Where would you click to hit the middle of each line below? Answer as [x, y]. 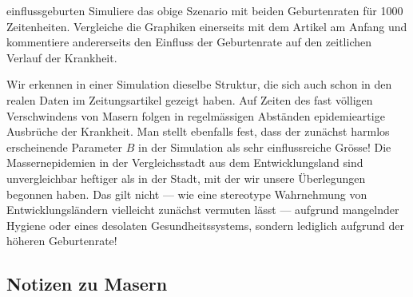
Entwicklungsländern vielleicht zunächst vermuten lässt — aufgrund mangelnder [203, 210]
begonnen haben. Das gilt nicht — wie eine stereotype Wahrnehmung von [187, 194]
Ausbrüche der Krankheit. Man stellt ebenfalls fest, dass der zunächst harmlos [198, 131]
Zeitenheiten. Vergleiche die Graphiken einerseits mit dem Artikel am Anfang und [207, 26]
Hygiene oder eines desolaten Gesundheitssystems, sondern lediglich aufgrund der [205, 225]
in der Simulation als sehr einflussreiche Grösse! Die [265, 147]
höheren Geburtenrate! [62, 241]
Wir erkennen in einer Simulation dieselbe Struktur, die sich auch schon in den [199, 84]
